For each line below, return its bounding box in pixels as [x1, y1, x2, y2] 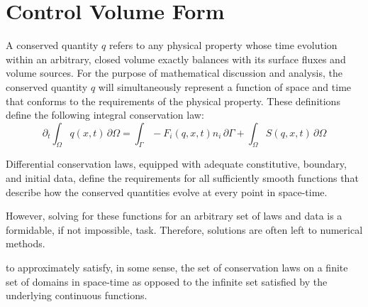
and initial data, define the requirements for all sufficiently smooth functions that [6, 171, 359, 185]
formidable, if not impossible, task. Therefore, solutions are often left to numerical [6, 222, 363, 237]
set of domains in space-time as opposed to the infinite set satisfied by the [6, 274, 328, 289]
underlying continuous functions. [6, 288, 147, 303]
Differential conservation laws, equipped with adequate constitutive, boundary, [6, 156, 347, 171]
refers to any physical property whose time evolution [108, 38, 338, 53]
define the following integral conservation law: [6, 107, 204, 122]
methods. [6, 236, 45, 251]
